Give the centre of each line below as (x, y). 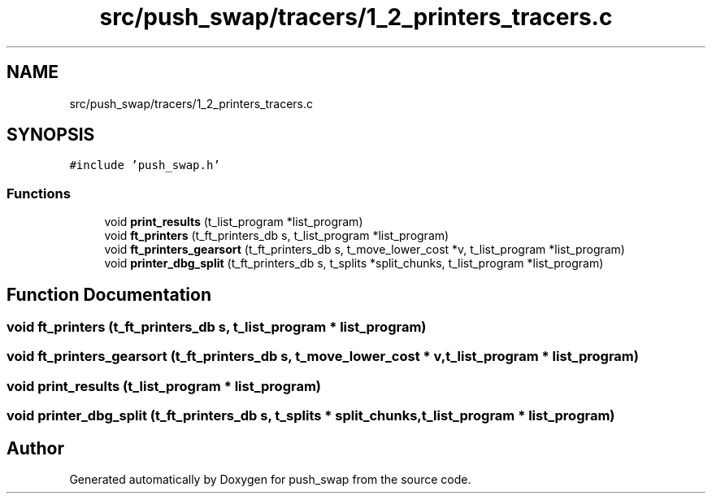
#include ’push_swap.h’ (145, 165)
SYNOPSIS (51, 135)
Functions (39, 193)
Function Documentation (109, 294)
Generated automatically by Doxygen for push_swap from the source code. (270, 479)
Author (35, 448)
